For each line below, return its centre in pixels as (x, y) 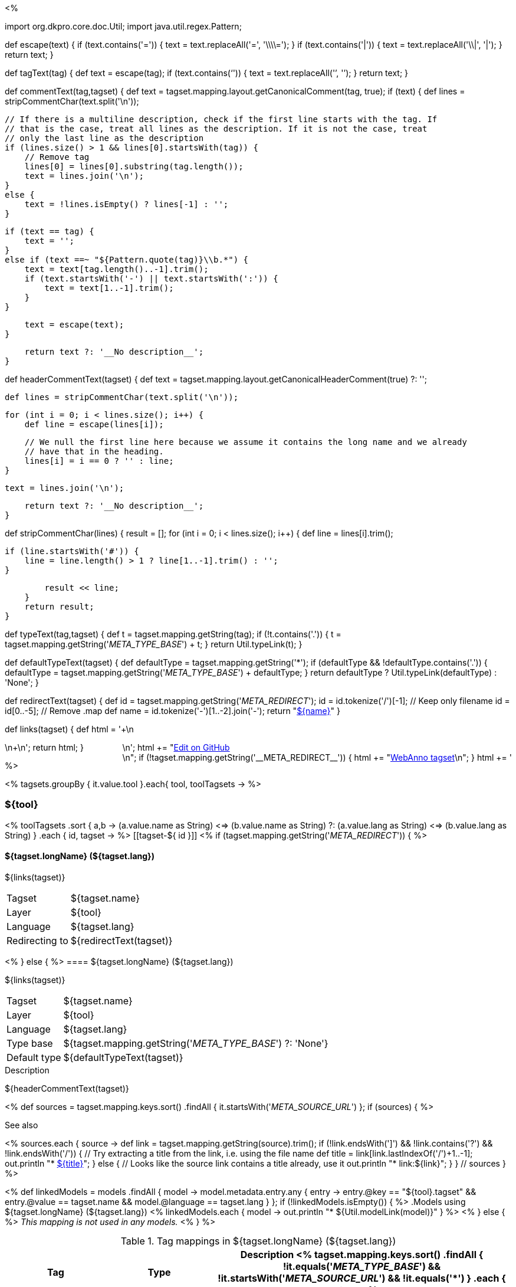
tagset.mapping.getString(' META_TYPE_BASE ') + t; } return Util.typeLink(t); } (154, 644)
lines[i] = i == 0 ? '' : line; (99, 461)
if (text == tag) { (50, 231)
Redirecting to (37, 940)
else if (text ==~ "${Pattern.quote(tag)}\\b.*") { (127, 260)
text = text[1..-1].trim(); (109, 288)
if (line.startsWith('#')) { (72, 551)
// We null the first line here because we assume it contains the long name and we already (246, 442)
